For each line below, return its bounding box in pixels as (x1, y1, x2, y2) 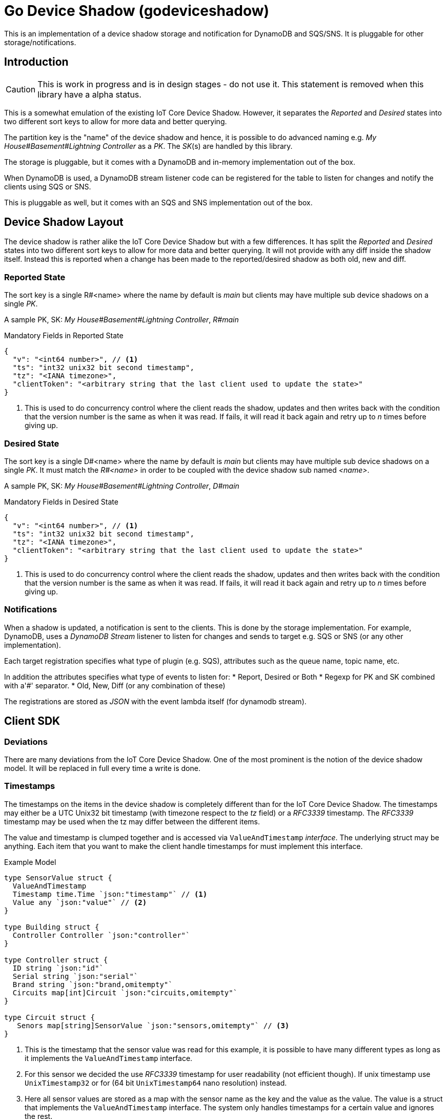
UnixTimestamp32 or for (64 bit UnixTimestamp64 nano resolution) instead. (25, 1078, 287, 1087)
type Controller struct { (4, 955, 108, 964)
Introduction (4, 55, 69, 69)
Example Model (4, 857, 56, 866)
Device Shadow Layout (4, 216, 124, 229)
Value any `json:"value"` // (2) (12, 898, 147, 906)
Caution (6, 84, 36, 94)
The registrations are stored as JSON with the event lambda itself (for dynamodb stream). (4, 697, 307, 706)
